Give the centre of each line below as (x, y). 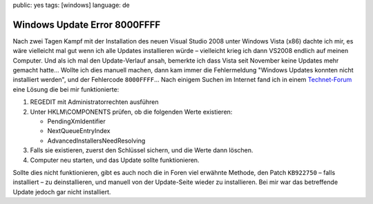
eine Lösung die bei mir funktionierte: (66, 89)
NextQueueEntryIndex (79, 131)
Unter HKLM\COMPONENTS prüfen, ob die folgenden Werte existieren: (131, 112)
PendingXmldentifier (77, 121)
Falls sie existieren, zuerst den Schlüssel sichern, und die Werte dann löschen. (142, 150)
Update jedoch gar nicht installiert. (62, 192)
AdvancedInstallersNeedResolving (96, 141)
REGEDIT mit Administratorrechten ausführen (94, 102)
